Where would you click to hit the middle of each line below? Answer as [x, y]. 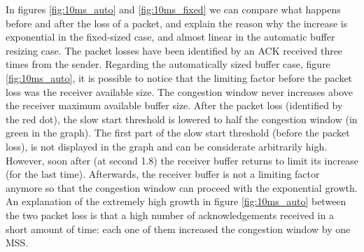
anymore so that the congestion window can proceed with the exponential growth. [182, 187]
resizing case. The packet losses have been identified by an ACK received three [174, 50]
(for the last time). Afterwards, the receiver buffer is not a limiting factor [163, 174]
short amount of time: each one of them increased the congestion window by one [178, 229]
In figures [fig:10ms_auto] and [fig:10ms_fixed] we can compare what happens [173, 9]
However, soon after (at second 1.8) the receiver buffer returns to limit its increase [182, 160]
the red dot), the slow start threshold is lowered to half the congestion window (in [182, 119]
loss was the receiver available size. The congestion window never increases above [180, 91]
